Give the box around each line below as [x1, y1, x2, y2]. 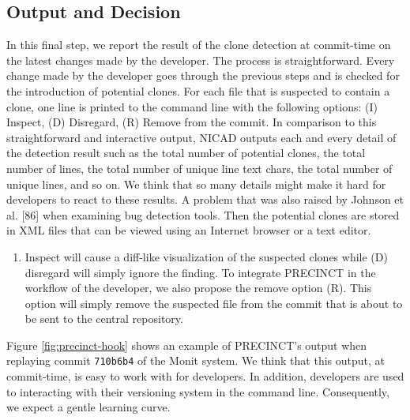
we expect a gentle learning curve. [6, 399, 171, 415]
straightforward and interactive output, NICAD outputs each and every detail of [6, 129, 397, 145]
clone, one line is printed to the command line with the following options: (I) [6, 98, 378, 114]
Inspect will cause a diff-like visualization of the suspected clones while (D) [24, 248, 388, 264]
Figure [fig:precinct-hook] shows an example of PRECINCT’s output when [6, 336, 367, 353]
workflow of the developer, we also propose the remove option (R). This [24, 279, 372, 296]
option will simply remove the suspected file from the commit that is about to [24, 294, 403, 311]
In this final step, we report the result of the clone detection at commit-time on [6, 36, 391, 53]
